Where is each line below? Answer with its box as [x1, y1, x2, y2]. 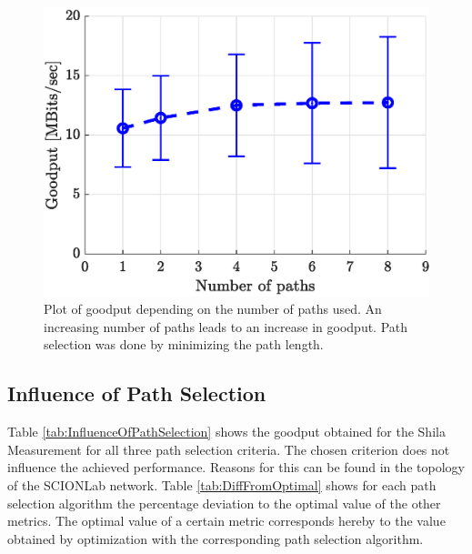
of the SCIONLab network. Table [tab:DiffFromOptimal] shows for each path [7, 475, 437, 494]
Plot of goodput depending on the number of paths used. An [44, 299, 382, 318]
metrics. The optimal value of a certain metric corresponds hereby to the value [7, 511, 446, 530]
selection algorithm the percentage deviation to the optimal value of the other [7, 493, 441, 512]
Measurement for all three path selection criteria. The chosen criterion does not [7, 439, 450, 458]
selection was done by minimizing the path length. [44, 335, 324, 354]
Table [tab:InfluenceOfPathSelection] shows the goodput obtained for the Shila [7, 422, 446, 441]
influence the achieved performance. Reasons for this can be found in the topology [7, 458, 466, 477]
